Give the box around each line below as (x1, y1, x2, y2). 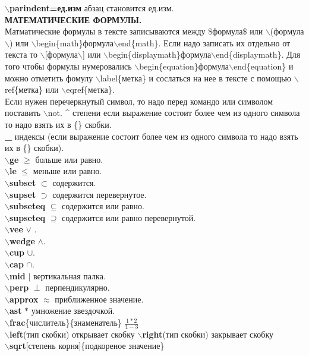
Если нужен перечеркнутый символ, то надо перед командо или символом (5, 94, 273, 107)
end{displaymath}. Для (216, 48, 301, 61)
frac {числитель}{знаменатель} (9, 316, 122, 329)
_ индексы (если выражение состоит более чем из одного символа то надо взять (5, 130, 298, 142)
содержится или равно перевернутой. (62, 211, 196, 223)
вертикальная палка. (33, 269, 106, 282)
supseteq (9, 211, 46, 223)
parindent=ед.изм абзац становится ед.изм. (9, 2, 174, 14)
